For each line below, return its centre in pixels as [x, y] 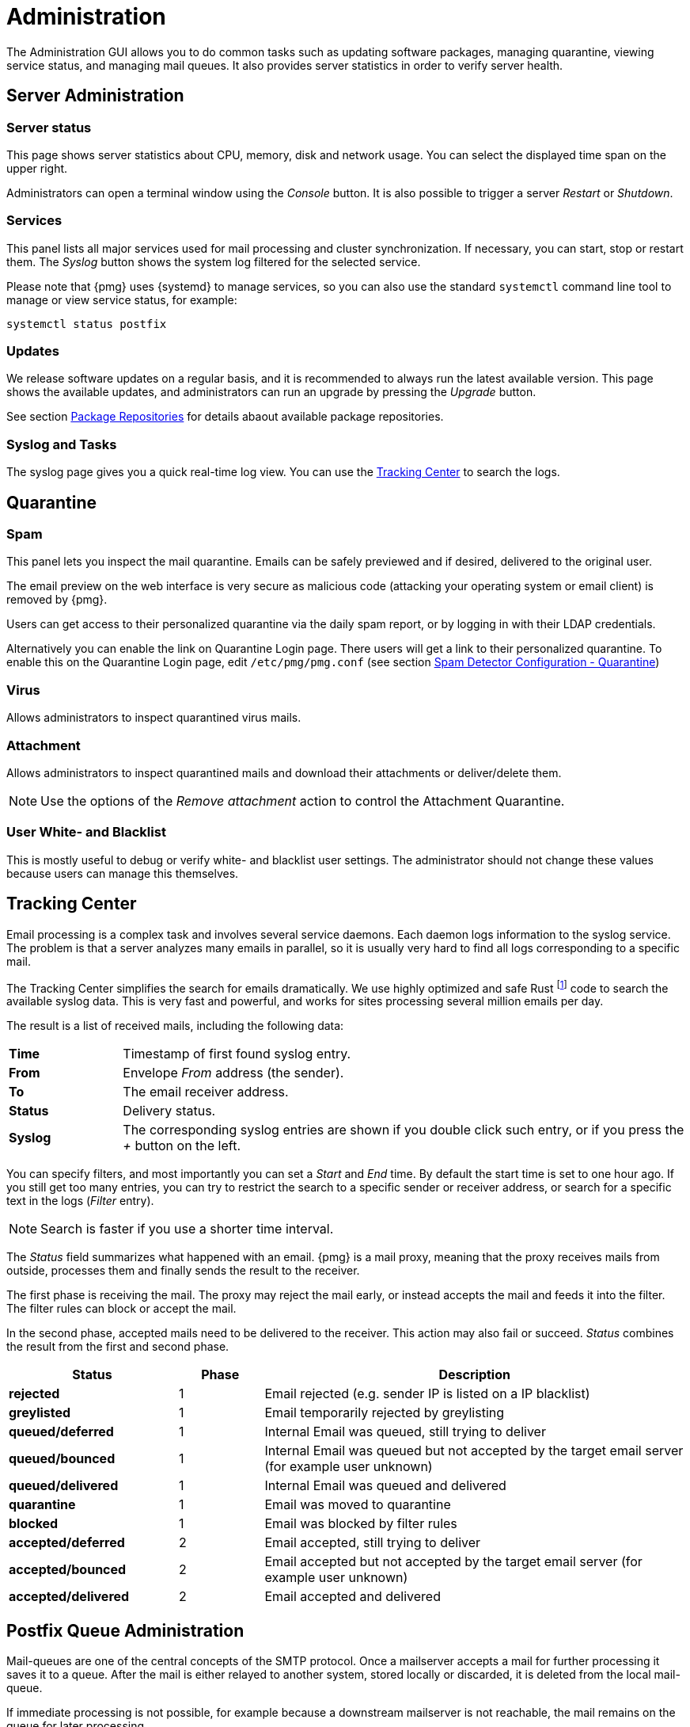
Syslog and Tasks [62, 444]
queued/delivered [64, 1486]
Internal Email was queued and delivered [385, 1486]
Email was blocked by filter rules [361, 1524]
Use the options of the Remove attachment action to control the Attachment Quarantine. [303, 801]
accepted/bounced [68, 1570]
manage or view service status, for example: [122, 299]
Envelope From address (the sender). [233, 1073]
